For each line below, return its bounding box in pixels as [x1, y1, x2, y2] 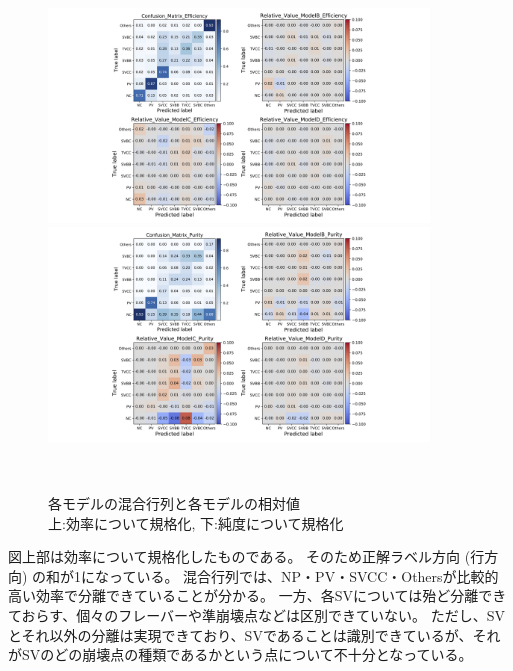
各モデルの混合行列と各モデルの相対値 [48, 493, 300, 514]
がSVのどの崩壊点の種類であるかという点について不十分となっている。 [8, 644, 473, 665]
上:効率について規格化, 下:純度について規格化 [48, 512, 344, 533]
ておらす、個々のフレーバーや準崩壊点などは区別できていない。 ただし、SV [8, 605, 505, 626]
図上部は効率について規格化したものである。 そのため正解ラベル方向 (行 [8, 546, 485, 567]
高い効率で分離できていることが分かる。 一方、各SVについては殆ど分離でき [8, 585, 507, 606]
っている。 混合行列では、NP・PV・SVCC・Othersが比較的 [109, 565, 499, 586]
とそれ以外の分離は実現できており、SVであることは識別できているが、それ [8, 624, 501, 645]
